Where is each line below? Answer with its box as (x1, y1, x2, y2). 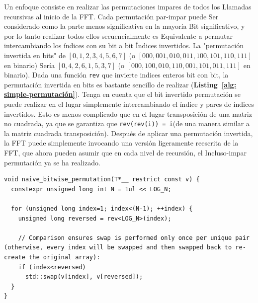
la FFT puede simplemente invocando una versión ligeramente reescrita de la (4, 138, 239, 148)
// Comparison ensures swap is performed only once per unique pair (18, 234, 250, 241)
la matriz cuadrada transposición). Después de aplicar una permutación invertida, (4, 128, 253, 138)
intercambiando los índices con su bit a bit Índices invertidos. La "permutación (4, 40, 244, 51)
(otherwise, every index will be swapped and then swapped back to (4, 244, 232, 251)
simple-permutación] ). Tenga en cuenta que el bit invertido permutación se (4, 89, 241, 99)
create (4, 253, 25, 261)
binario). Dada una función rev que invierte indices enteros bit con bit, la (4, 70, 229, 80)
